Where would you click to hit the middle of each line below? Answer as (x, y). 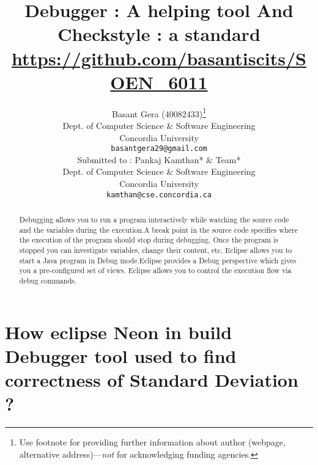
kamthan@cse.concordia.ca (159, 195)
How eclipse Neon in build (119, 331)
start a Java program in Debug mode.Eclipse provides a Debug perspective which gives (158, 260)
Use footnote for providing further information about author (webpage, (152, 442)
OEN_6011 (159, 82)
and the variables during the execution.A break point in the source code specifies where (158, 229)
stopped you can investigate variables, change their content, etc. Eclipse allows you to (156, 250)
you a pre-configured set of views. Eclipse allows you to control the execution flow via (155, 270)
